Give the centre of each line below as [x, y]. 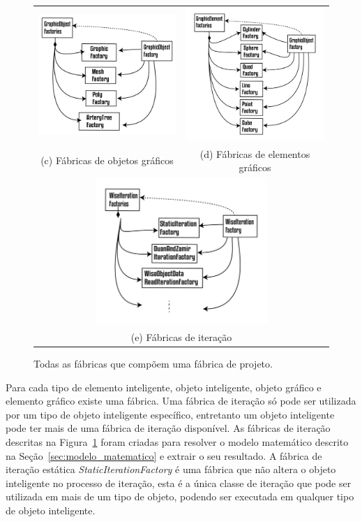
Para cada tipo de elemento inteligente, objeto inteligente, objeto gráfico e [164, 387]
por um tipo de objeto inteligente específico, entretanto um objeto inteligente [170, 414]
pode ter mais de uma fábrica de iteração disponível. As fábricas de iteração [168, 428]
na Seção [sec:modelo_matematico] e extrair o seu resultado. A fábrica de [164, 455]
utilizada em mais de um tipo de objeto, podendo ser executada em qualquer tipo [180, 496]
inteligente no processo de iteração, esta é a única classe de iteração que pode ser [179, 483]
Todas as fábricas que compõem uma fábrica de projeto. [153, 364]
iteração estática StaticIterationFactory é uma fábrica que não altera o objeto [171, 469]
